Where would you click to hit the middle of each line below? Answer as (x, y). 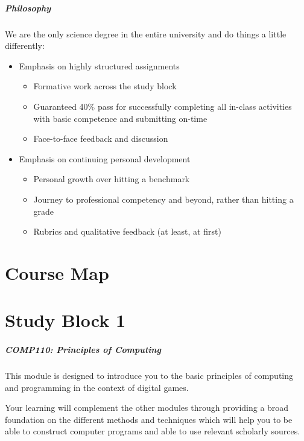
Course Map (57, 272)
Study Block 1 (65, 320)
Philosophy (28, 8)
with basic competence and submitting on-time (120, 118)
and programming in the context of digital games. (97, 387)
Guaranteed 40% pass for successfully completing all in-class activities (163, 106)
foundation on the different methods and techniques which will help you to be (149, 419)
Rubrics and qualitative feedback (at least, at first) (127, 231)
